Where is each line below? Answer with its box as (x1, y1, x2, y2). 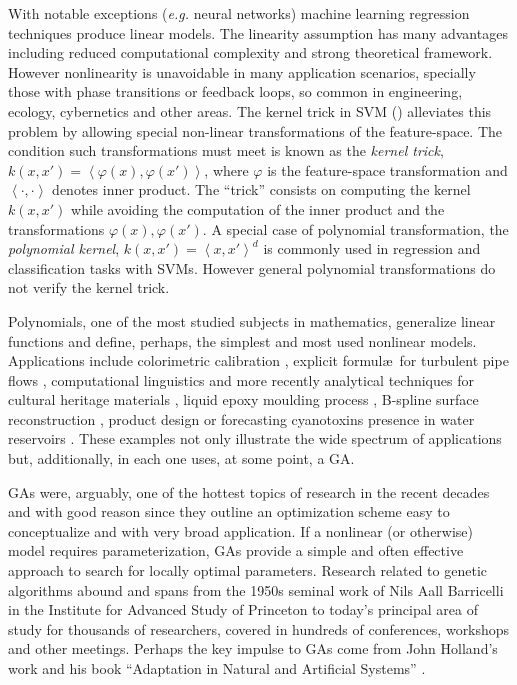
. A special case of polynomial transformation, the (202, 218, 509, 239)
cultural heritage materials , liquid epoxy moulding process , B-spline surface (8, 389, 479, 410)
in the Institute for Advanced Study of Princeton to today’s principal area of (8, 599, 478, 620)
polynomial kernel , (8, 238, 120, 259)
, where (204, 159, 249, 180)
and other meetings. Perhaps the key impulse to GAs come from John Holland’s (8, 638, 498, 659)
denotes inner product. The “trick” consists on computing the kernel (52, 179, 471, 200)
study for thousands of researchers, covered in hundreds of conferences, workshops (8, 618, 510, 639)
